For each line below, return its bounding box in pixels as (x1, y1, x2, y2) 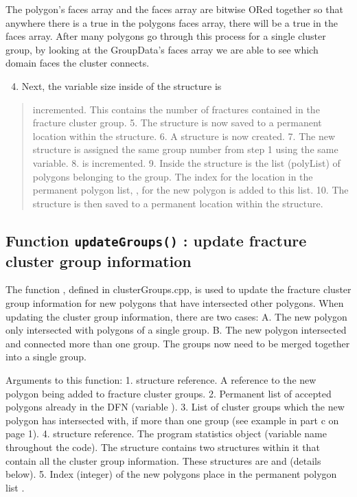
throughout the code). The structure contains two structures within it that (5, 440, 320, 454)
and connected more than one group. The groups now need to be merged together (5, 336, 350, 350)
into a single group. (5, 349, 87, 364)
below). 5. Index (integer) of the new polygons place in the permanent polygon (5, 467, 337, 481)
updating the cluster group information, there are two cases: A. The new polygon (5, 309, 347, 323)
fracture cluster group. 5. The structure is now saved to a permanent (32, 115, 322, 130)
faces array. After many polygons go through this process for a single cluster (5, 29, 326, 43)
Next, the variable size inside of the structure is (21, 78, 222, 93)
